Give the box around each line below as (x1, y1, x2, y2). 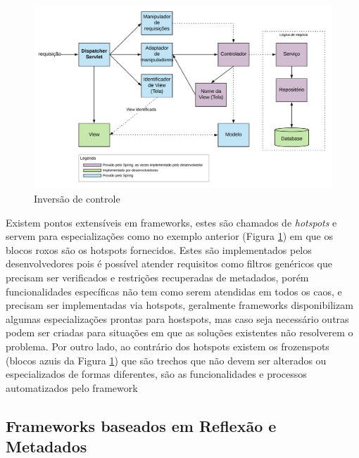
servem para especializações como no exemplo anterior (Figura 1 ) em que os (6, 229, 333, 243)
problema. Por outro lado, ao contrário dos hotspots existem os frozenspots (6, 338, 329, 353)
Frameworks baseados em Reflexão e (6, 414, 277, 436)
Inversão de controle (34, 191, 120, 206)
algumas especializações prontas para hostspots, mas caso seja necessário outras (6, 311, 349, 326)
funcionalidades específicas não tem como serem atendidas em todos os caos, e (6, 284, 342, 298)
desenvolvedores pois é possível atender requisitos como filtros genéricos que (6, 256, 333, 271)
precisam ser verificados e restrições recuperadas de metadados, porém (6, 270, 309, 284)
